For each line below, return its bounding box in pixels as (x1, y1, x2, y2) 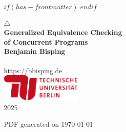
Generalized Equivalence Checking (4, 27, 122, 37)
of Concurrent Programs (4, 36, 88, 47)
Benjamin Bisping (4, 46, 65, 56)
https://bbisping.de (4, 65, 62, 75)
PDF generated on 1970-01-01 (4, 118, 93, 129)
